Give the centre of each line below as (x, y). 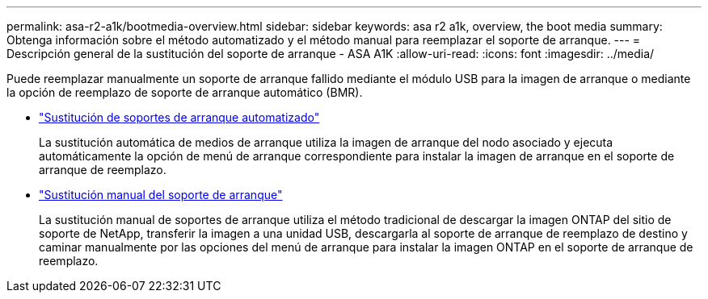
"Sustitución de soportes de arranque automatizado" (179, 117)
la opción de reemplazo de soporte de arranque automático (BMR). (185, 92)
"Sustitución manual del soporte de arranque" (161, 195)
